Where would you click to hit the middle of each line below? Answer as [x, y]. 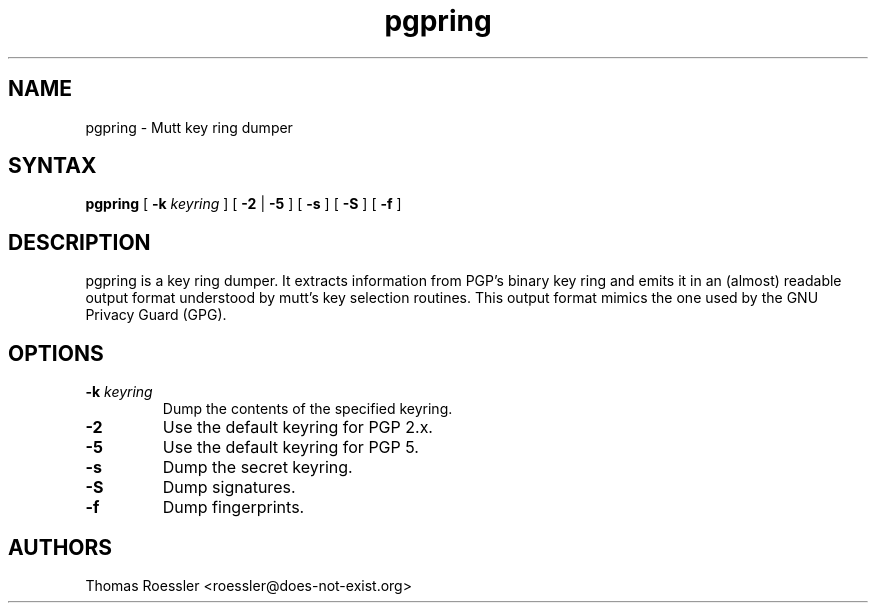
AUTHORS [60, 547]
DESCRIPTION [79, 242]
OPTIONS [56, 353]
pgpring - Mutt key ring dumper [189, 127]
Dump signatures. [229, 487]
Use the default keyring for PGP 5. [290, 447]
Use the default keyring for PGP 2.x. [297, 427]
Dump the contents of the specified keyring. [307, 409]
